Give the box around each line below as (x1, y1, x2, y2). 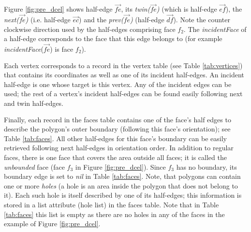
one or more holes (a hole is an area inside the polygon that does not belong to (4, 180, 238, 190)
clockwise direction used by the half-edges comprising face (4, 24, 176, 34)
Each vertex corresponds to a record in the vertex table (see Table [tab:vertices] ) (4, 60, 243, 70)
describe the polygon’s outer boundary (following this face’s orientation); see (4, 124, 231, 134)
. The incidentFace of (183, 24, 247, 34)
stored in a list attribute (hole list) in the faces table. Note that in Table (4, 199, 219, 209)
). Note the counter (173, 14, 230, 25)
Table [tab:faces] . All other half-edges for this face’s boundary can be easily (4, 133, 227, 143)
